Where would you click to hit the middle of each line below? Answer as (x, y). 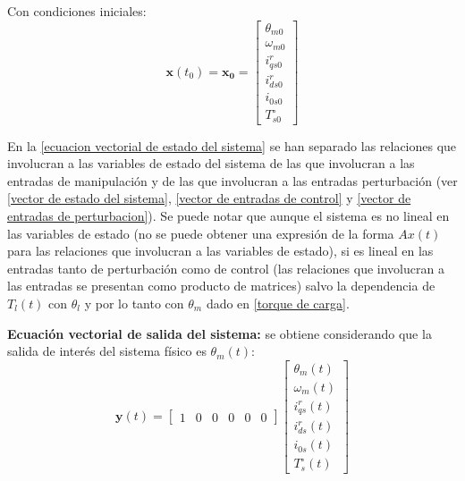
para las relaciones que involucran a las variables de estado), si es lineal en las (220, 251)
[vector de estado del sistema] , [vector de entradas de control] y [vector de (209, 198)
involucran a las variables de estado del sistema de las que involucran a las (211, 163)
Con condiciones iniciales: (77, 11)
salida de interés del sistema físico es (107, 351)
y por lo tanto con (134, 303)
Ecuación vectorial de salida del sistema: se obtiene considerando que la (220, 333)
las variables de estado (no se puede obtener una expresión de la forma (201, 233)
